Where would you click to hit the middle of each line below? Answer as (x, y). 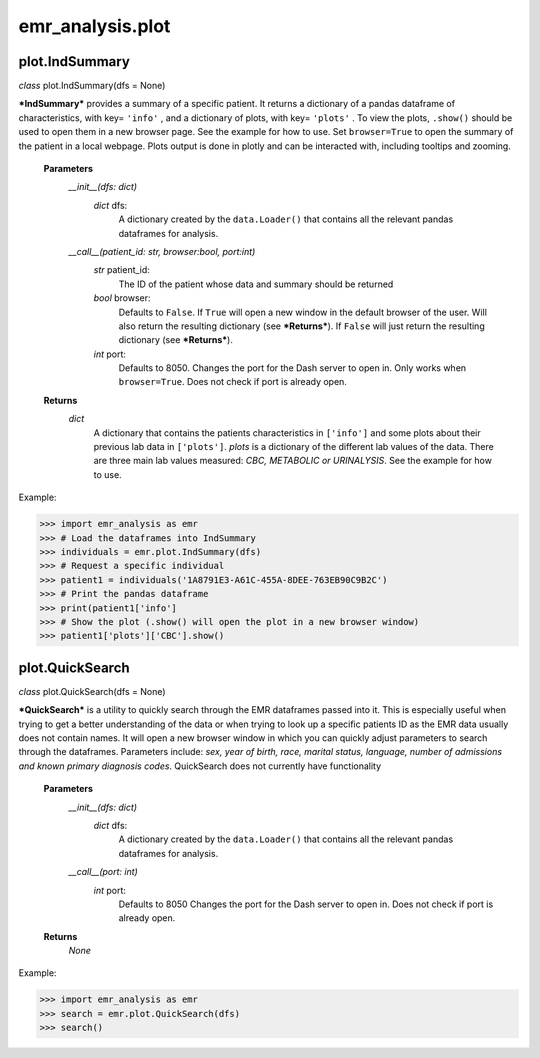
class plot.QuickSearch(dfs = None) (92, 691)
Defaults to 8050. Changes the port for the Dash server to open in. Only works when (292, 368)
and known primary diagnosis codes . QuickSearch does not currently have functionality (200, 766)
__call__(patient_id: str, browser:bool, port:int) (162, 251)
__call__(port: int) (103, 872)
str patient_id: (121, 270)
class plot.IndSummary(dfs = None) (92, 86)
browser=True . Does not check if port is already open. (232, 382)
